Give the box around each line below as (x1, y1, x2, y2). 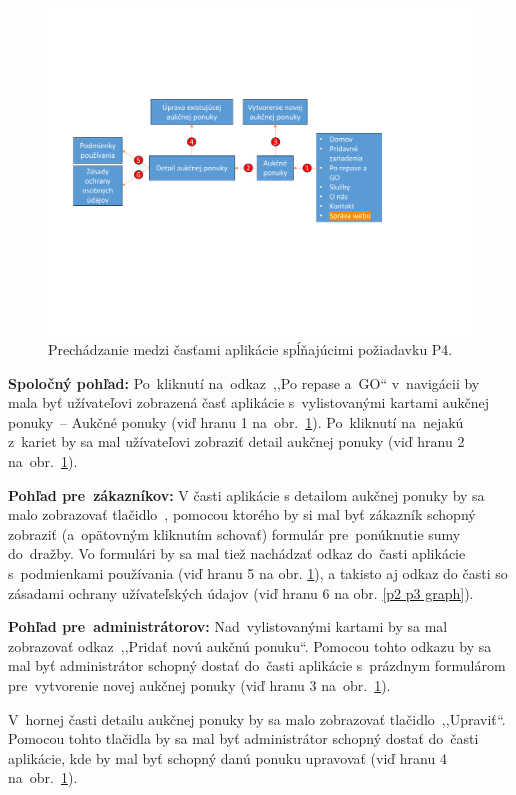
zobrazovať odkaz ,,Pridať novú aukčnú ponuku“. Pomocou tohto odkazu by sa (8, 635, 492, 656)
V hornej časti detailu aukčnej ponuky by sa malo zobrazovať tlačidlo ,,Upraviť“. (8, 708, 506, 729)
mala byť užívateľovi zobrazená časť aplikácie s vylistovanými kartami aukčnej (8, 392, 489, 413)
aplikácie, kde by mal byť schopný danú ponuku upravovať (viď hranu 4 (8, 747, 447, 768)
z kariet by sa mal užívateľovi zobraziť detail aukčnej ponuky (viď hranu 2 (8, 431, 465, 452)
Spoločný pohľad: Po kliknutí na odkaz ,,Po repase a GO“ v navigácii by (8, 372, 480, 393)
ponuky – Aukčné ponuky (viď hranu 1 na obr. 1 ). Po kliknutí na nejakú (8, 411, 464, 432)
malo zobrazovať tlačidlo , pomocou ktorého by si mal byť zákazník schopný (8, 504, 476, 525)
